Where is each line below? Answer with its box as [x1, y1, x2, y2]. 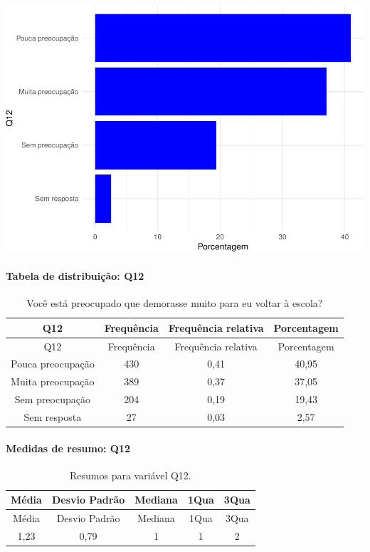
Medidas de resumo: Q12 [6, 440, 131, 455]
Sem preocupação [14, 392, 90, 407]
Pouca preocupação [11, 356, 95, 371]
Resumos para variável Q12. [70, 467, 191, 482]
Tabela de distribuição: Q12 [6, 268, 144, 283]
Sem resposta [23, 409, 82, 424]
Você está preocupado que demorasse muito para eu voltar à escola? [26, 296, 323, 311]
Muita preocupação [11, 374, 95, 389]
